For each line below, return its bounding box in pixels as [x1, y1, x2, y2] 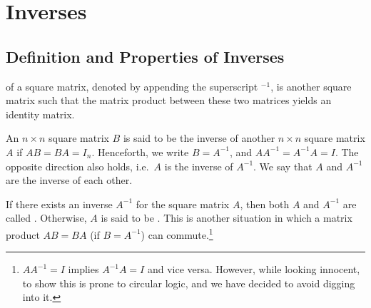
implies [68, 262, 99, 277]
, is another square [270, 78, 352, 93]
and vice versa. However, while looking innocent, [147, 262, 360, 277]
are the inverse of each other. [6, 173, 133, 188]
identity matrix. [6, 106, 75, 121]
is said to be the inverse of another [123, 130, 275, 145]
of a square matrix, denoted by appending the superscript [6, 78, 258, 93]
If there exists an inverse [6, 196, 113, 211]
